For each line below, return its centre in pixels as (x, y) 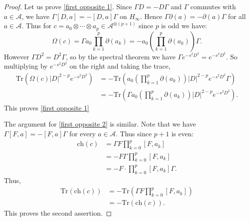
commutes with (213, 6)
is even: (183, 134)
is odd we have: (184, 26)
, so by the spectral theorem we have (121, 56)
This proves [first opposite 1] (47, 107)
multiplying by (26, 66)
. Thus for (37, 26)
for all (237, 16)
